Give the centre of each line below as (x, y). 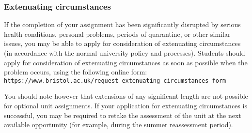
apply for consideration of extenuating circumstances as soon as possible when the (126, 62)
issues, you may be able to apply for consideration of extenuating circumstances (122, 43)
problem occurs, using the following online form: (76, 72)
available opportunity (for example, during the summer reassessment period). (118, 125)
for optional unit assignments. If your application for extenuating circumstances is (126, 106)
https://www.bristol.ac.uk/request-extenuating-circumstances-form (115, 81)
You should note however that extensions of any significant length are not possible (126, 96)
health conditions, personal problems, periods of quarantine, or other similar (117, 34)
